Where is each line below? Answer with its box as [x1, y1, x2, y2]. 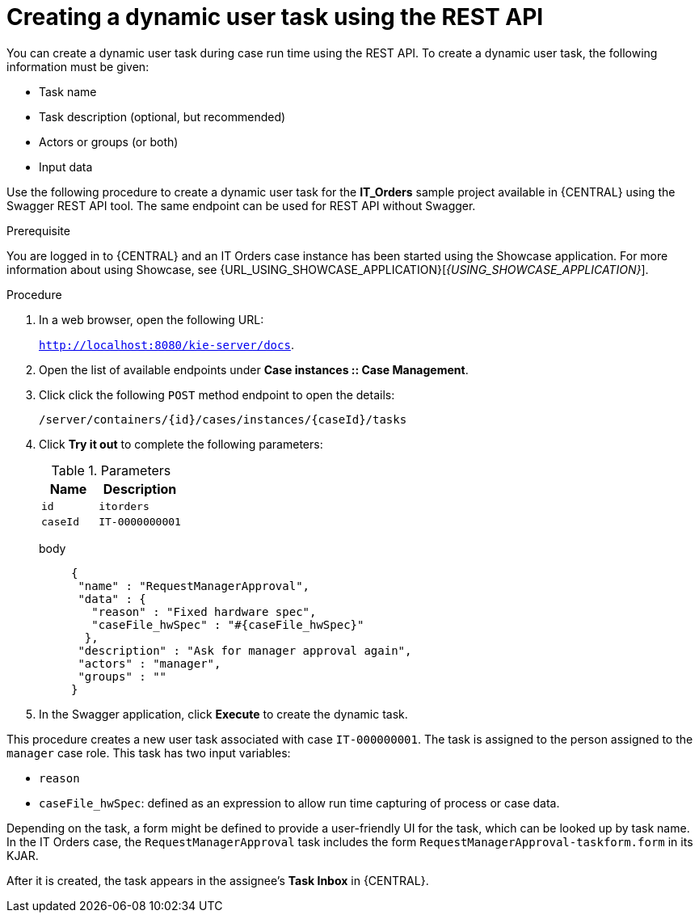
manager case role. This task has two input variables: [6, 745, 291, 760]
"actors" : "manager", [78, 656, 221, 670]
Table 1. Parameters [51, 462, 171, 478]
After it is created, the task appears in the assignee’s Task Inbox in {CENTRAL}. [6, 873, 429, 887]
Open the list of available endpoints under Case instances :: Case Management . [39, 362, 469, 377]
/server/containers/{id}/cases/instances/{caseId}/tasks [39, 412, 407, 426]
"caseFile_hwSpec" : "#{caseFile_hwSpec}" [91, 618, 364, 631]
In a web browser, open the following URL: [39, 312, 264, 327]
